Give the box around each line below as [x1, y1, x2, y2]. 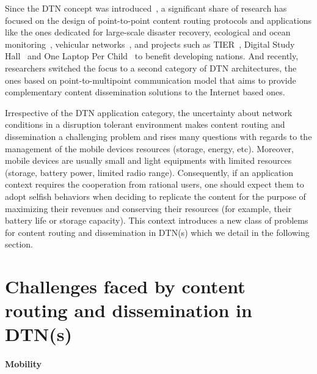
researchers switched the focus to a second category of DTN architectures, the [5, 61, 297, 74]
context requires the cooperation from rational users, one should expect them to [5, 178, 304, 191]
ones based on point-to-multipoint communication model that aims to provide [5, 73, 296, 86]
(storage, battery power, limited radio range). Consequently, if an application [5, 166, 294, 178]
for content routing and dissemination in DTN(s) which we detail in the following [5, 226, 310, 238]
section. [5, 238, 33, 251]
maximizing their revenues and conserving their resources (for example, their [5, 202, 292, 215]
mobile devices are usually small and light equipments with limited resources [5, 154, 292, 167]
